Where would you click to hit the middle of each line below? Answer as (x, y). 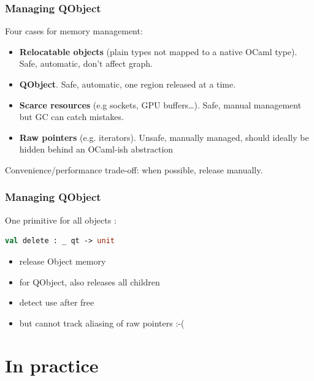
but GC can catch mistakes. (71, 117)
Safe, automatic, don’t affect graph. (86, 63)
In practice (52, 365)
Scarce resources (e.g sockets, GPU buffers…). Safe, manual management (160, 104)
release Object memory (63, 261)
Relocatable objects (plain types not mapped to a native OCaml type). (158, 51)
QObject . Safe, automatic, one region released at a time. (128, 84)
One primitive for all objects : (61, 220)
